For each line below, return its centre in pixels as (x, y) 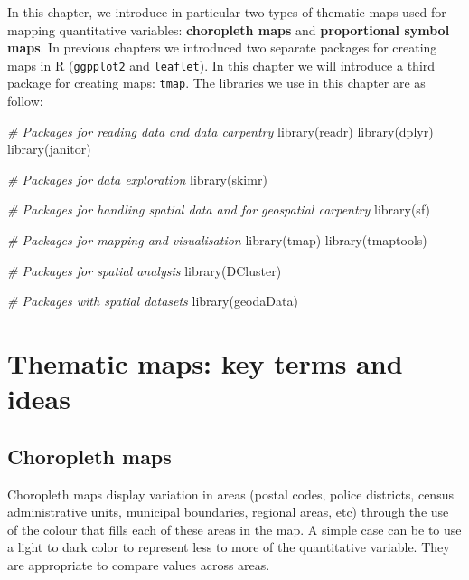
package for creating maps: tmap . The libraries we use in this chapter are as (216, 83)
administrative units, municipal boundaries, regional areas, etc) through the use (228, 512)
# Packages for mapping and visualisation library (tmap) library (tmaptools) (217, 240)
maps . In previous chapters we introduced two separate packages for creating (222, 48)
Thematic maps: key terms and (205, 363)
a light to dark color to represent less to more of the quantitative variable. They (229, 547)
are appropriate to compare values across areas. (139, 564)
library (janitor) (49, 149)
